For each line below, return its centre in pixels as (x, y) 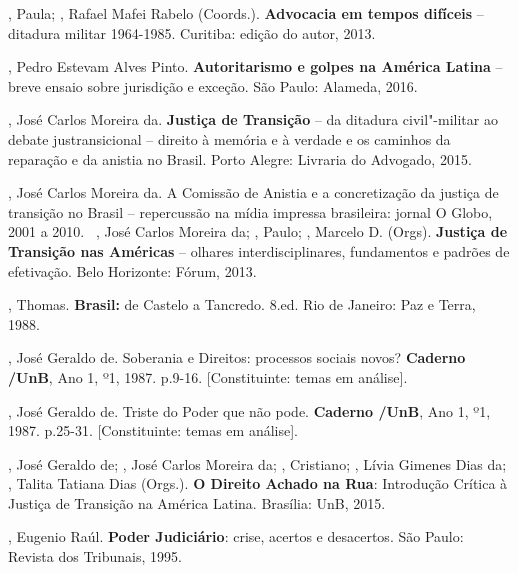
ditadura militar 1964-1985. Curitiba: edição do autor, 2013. (192, 32)
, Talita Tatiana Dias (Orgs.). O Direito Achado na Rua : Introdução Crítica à (258, 483)
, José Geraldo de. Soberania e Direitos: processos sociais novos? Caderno (237, 357)
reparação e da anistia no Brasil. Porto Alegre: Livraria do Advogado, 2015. (240, 158)
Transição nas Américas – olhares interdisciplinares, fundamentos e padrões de (259, 250)
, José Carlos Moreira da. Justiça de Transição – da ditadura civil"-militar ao (253, 119)
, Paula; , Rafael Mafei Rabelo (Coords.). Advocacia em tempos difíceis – (246, 13)
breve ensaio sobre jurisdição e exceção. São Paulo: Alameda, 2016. (213, 85)
